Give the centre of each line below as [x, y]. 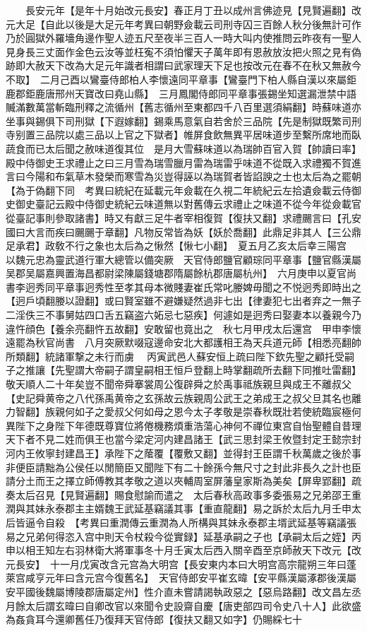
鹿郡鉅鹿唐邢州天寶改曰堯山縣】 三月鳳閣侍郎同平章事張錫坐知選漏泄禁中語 [181, 93]
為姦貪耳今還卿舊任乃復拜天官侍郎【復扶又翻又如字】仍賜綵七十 [154, 619]
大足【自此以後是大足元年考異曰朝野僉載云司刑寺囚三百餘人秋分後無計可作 [188, 24]
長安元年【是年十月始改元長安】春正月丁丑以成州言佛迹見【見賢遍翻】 [188, 10]
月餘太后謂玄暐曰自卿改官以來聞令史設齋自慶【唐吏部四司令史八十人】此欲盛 [183, 605]
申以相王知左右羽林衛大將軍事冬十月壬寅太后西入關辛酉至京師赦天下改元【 [179, 550]
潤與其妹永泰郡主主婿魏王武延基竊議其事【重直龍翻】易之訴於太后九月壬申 [179, 508]
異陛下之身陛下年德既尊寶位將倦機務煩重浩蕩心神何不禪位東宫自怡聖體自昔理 [183, 425]
